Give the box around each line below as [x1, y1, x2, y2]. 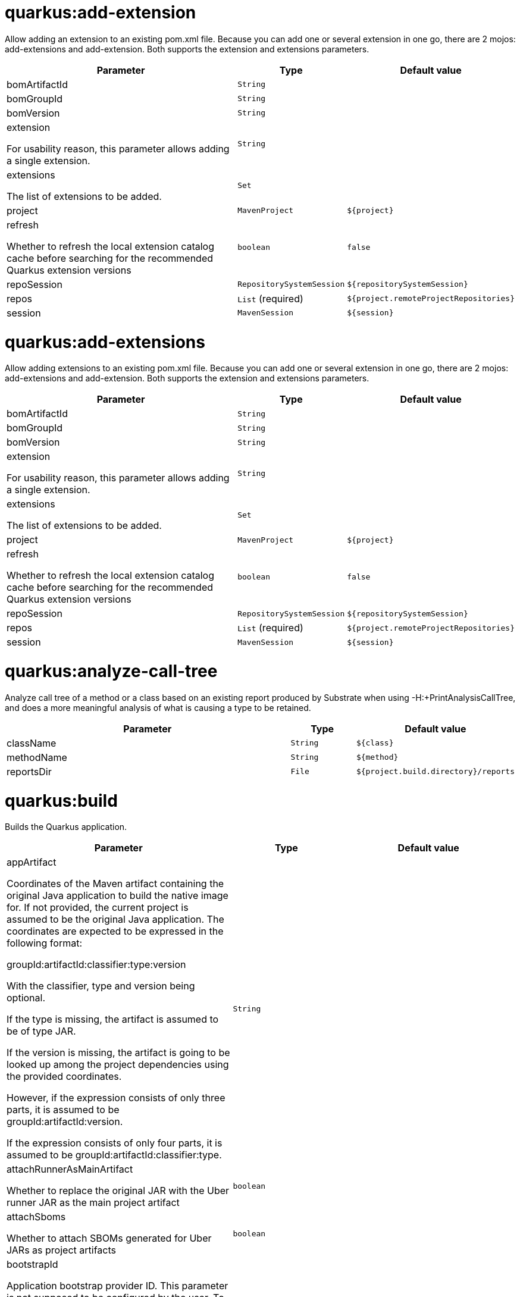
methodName [7, 751, 67, 763]
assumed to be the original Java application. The [7, 913, 224, 926]
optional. [7, 992, 46, 1004]
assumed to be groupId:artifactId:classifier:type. [7, 1149, 222, 1161]
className [7, 737, 57, 749]
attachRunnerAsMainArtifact [7, 1163, 133, 1176]
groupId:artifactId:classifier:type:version [7, 958, 186, 971]
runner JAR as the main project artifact [7, 1196, 180, 1209]
